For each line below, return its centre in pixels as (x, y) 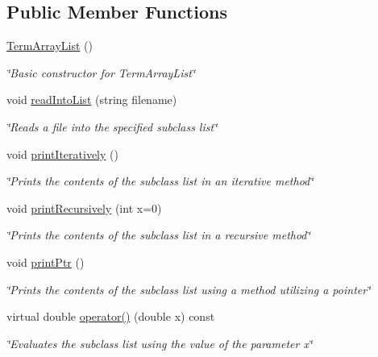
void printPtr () (46, 262)
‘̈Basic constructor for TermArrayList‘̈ (101, 72)
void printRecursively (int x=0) (84, 208)
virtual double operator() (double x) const (111, 316)
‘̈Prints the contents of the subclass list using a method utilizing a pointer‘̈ (189, 289)
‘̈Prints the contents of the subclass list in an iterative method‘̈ (160, 181)
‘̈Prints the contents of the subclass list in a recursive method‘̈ (158, 235)
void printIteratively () (62, 154)
